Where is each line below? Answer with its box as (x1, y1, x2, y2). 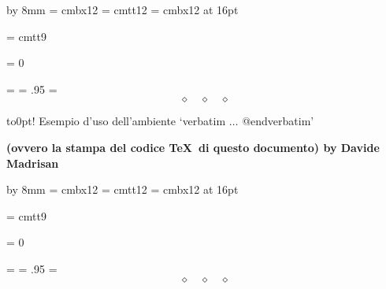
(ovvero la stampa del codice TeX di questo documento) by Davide (6, 139, 380, 155)
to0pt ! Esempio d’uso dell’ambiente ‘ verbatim (6, 113, 226, 129)
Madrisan (6, 154, 59, 171)
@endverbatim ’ (242, 113, 314, 129)
